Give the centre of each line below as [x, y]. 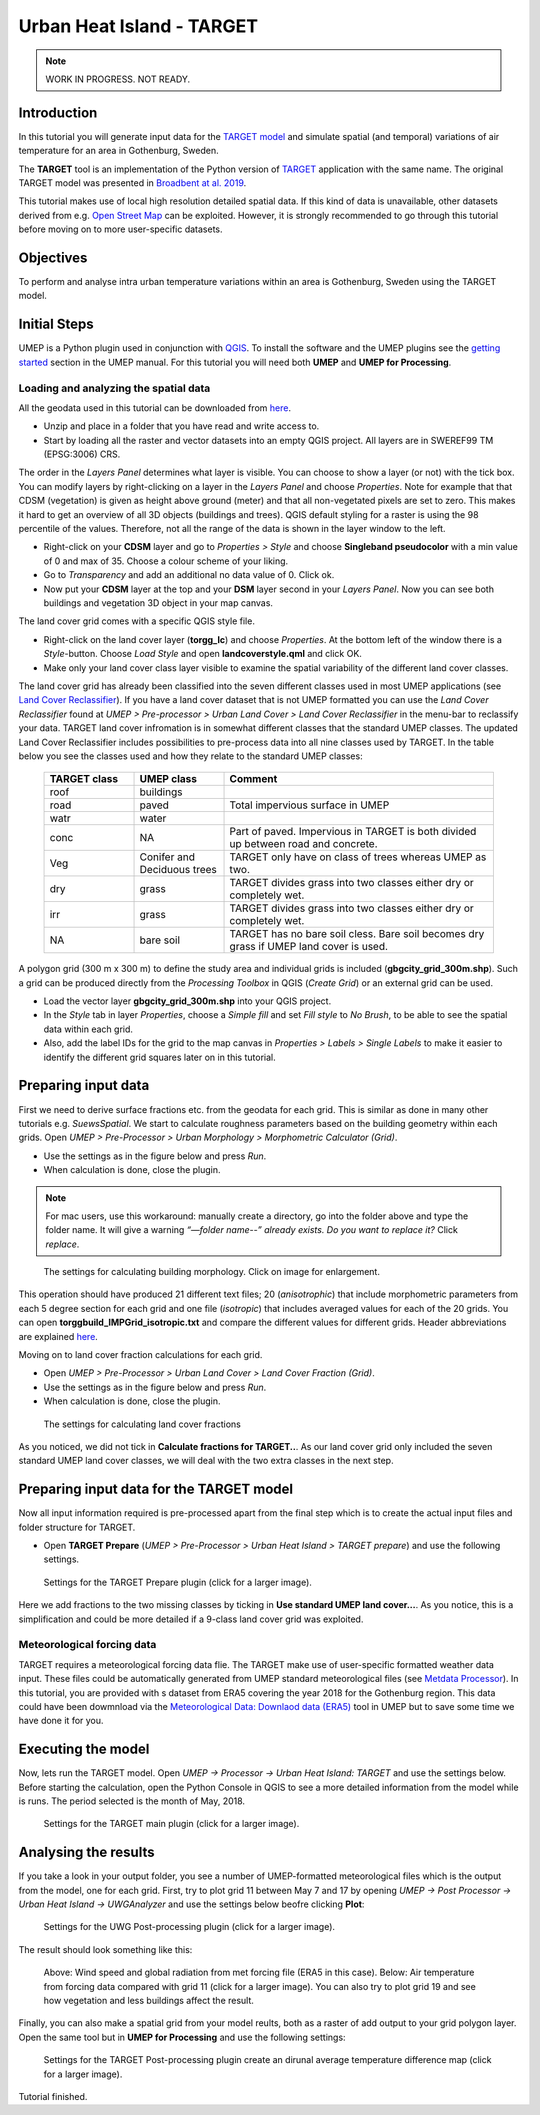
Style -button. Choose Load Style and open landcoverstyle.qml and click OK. [202, 654]
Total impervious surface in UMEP [309, 805]
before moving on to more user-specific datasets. [121, 229]
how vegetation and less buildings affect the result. [149, 2001]
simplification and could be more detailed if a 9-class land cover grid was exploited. [191, 1619]
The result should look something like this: [105, 1949]
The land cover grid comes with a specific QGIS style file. [136, 621]
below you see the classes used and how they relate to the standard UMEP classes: [191, 756]
